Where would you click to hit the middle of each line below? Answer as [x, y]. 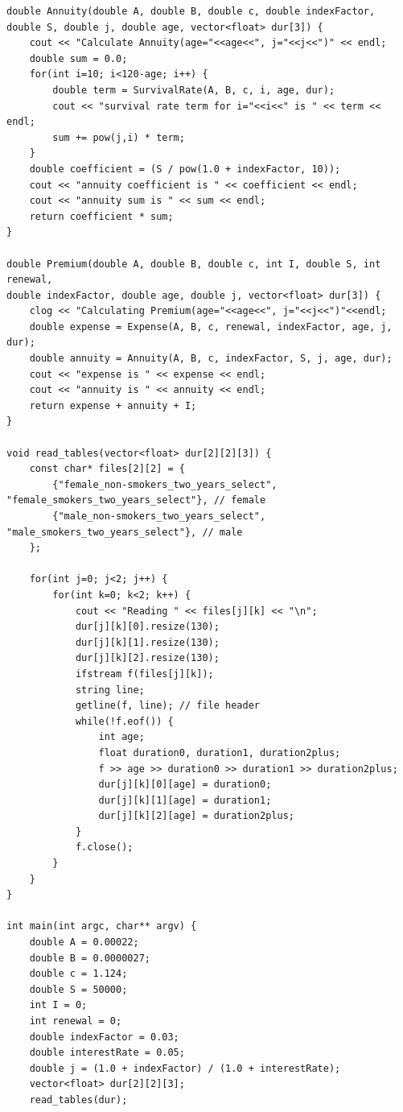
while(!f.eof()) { [124, 721]
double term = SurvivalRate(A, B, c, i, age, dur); [194, 90]
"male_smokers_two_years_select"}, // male [125, 532]
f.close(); [104, 847]
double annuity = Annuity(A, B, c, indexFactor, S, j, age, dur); [211, 359]
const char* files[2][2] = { [107, 469]
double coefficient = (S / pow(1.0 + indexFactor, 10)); [185, 169]
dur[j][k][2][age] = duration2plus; [196, 816]
